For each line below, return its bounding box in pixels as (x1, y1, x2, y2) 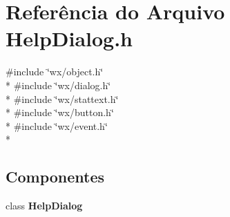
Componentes (6, 166, 105, 187)
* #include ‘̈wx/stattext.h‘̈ (6, 91, 119, 106)
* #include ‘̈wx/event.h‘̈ (6, 118, 108, 133)
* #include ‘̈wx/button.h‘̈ (6, 105, 114, 120)
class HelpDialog (6, 198, 83, 213)
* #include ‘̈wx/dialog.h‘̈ (6, 77, 111, 92)
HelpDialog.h (6, 24, 133, 53)
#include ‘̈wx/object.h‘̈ (6, 64, 104, 79)
